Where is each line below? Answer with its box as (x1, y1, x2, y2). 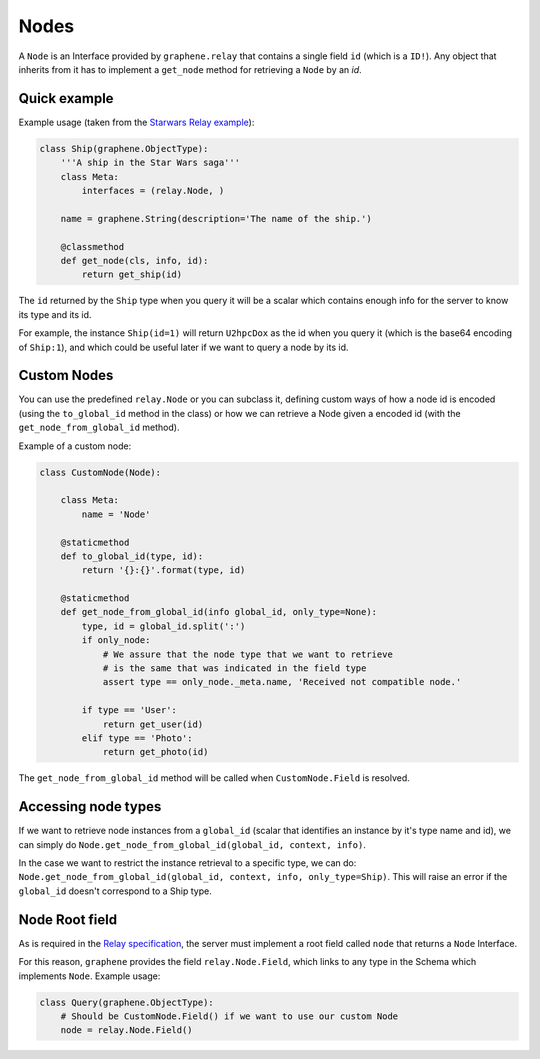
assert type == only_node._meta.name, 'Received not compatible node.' (102, 676, 462, 688)
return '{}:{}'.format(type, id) (81, 565, 246, 576)
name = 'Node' (81, 508, 151, 520)
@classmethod (60, 241, 125, 252)
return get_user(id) (102, 718, 204, 730)
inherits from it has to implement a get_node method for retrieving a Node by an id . (18, 63, 362, 75)
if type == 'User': (81, 705, 177, 716)
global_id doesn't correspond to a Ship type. (18, 885, 212, 897)
